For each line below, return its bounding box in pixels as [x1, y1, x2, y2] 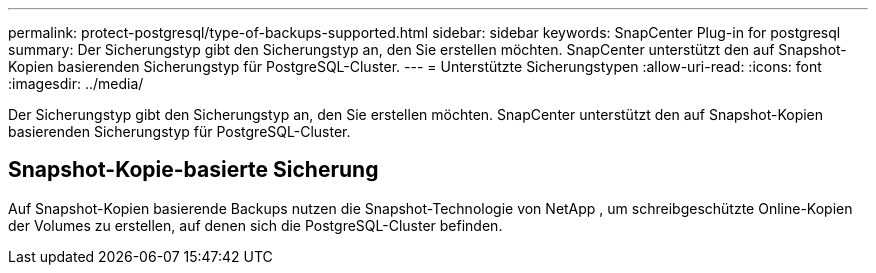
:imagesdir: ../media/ [8, 75, 144, 92]
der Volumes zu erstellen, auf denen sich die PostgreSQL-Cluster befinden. [8, 216, 503, 234]
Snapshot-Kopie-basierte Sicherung [8, 157, 379, 183]
